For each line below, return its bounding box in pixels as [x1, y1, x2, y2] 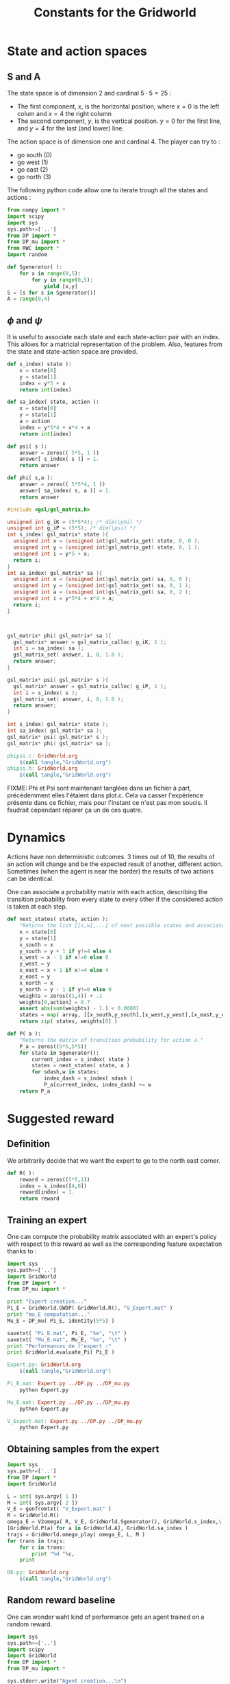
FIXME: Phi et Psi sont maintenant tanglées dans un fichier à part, [7, 784, 192, 793]
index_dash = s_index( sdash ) [43, 1075, 133, 1082]
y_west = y [19, 960, 51, 968]
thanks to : [7, 1247, 37, 1255]
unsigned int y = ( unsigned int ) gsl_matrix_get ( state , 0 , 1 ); [13, 544, 201, 551]
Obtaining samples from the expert [7, 1443, 159, 1455]
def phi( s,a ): [7, 475, 53, 481]
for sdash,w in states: [31, 1069, 99, 1076]
